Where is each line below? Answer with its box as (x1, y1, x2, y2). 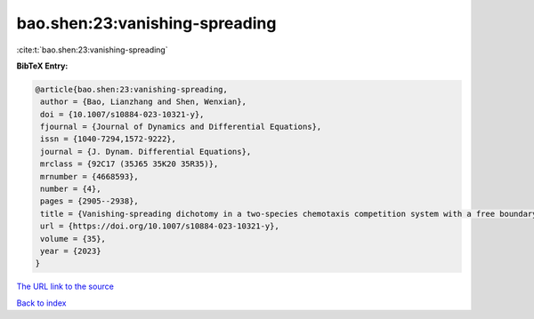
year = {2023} (40, 246, 101, 256)
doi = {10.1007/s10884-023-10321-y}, (40, 109, 205, 119)
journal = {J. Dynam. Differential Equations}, (40, 147, 252, 156)
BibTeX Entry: (16, 60, 69, 71)
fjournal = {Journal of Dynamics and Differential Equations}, (40, 122, 322, 132)
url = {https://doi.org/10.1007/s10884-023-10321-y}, (40, 221, 279, 231)
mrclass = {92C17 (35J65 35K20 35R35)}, (40, 159, 219, 169)
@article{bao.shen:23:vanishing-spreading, (35, 84, 229, 94)
